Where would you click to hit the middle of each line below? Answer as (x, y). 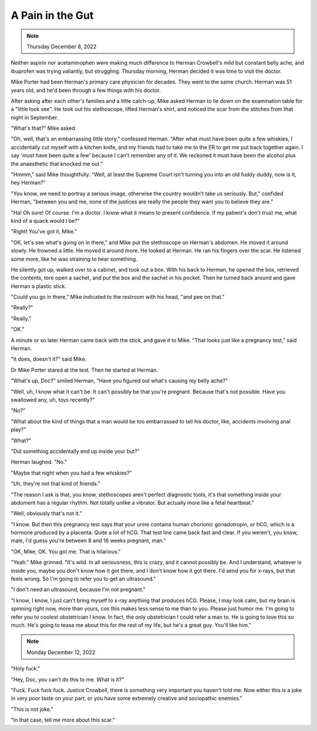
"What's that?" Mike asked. (44, 128)
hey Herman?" (28, 183)
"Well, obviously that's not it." (46, 513)
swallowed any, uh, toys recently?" (53, 400)
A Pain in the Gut (52, 15)
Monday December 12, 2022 (61, 652)
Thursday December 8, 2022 (62, 46)
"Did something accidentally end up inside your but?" (75, 451)
